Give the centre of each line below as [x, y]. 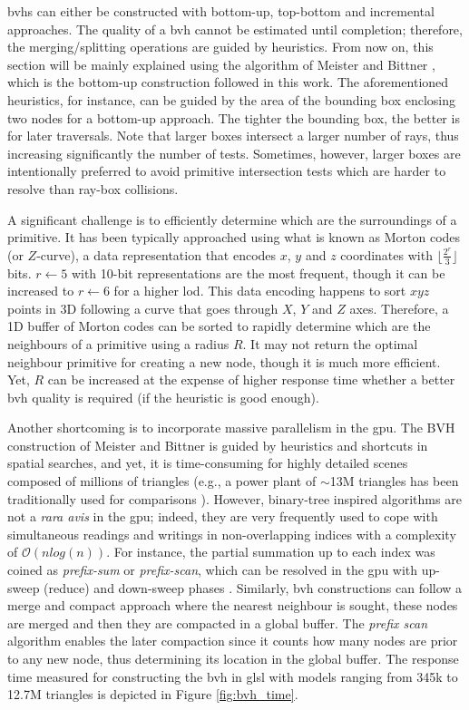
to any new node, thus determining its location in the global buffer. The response [233, 659]
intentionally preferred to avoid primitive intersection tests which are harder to [227, 171]
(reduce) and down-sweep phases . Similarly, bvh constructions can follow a [253, 587]
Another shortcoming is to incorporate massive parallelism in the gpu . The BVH [231, 428]
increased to [41, 291]
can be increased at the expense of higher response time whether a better [251, 379]
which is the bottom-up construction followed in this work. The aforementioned [228, 82]
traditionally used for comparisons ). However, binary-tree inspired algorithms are [234, 498]
